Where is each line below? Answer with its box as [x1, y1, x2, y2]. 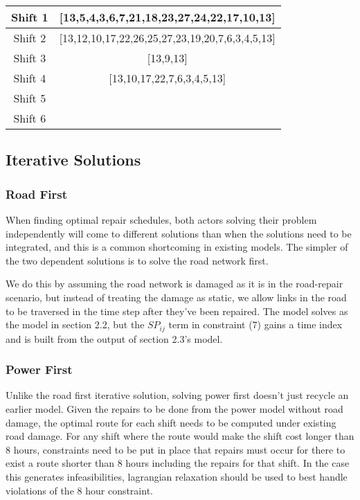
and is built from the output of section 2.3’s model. [6, 331, 223, 346]
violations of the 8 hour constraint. [6, 483, 153, 497]
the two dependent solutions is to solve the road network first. [6, 253, 269, 267]
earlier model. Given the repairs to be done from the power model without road [6, 402, 343, 416]
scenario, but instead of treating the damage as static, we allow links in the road [6, 289, 347, 304]
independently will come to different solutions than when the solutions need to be [6, 226, 352, 240]
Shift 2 [13, 30, 46, 46]
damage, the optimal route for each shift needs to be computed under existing [6, 415, 336, 429]
